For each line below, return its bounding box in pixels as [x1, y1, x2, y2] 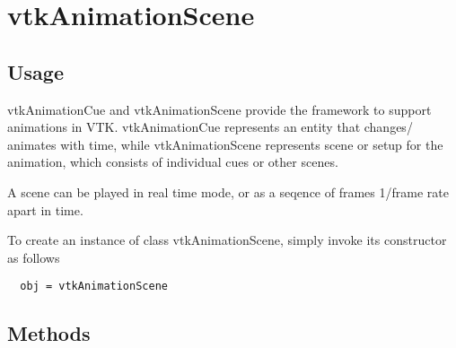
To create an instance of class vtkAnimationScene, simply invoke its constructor [7, 231, 447, 249]
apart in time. [7, 200, 83, 219]
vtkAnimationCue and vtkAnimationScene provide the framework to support [7, 100, 432, 118]
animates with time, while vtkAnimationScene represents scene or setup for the [7, 135, 443, 153]
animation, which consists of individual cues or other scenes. [7, 152, 338, 171]
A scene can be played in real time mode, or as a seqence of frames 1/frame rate [7, 182, 449, 201]
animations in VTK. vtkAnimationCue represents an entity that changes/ [7, 117, 413, 136]
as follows [7, 248, 60, 266]
